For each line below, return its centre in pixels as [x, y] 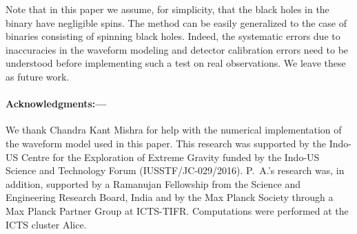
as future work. [38, 76]
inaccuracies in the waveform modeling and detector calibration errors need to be [177, 49]
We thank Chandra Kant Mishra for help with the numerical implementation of [174, 130]
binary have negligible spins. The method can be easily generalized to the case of [176, 22]
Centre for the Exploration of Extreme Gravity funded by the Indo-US [170, 157]
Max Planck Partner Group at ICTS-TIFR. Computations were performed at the [177, 210]
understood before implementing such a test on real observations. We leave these [176, 63]
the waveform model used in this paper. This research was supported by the [166, 143]
